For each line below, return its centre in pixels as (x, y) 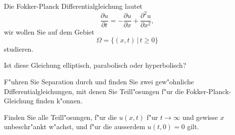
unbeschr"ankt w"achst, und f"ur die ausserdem (75, 126)
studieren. (19, 48)
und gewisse (200, 117)
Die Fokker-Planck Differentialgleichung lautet (73, 6)
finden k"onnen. (59, 101)
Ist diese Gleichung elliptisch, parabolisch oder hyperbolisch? (95, 65)
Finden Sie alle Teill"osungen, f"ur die (60, 117)
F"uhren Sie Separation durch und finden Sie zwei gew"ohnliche (99, 81)
